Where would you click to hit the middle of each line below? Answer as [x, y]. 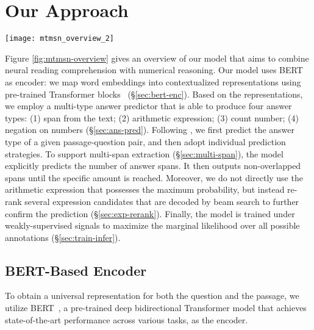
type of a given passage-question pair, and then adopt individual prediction [145, 141]
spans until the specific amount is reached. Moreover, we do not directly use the [154, 177]
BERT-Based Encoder [76, 270]
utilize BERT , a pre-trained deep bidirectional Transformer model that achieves [156, 308]
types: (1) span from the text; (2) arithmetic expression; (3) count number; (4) [152, 117]
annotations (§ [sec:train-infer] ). [63, 237]
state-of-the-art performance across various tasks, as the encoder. [127, 319]
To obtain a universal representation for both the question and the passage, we [152, 296]
